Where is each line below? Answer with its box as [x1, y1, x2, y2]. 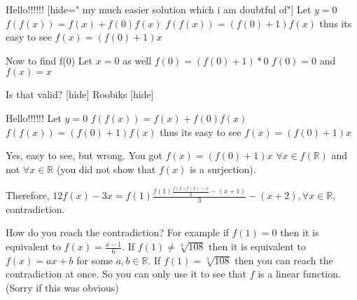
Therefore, [6, 188, 50, 203]
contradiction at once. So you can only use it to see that [6, 266, 246, 281]
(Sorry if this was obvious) [6, 280, 119, 295]
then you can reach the [234, 252, 333, 267]
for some [76, 252, 113, 267]
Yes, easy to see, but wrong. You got [6, 148, 162, 163]
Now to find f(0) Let [6, 53, 93, 67]
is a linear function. [258, 266, 341, 281]
